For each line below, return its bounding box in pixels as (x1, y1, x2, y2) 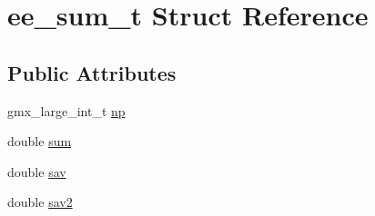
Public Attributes (7, 58, 177, 86)
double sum (7, 132, 72, 151)
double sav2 (7, 192, 73, 211)
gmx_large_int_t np (7, 101, 126, 120)
